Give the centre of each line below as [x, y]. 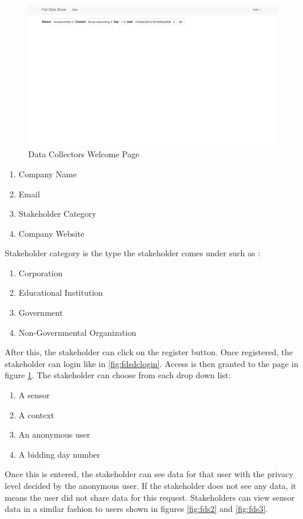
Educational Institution [61, 292]
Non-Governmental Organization [77, 332]
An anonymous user [54, 434]
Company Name [48, 173]
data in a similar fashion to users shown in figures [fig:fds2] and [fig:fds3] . [136, 509]
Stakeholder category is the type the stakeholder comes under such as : [133, 253]
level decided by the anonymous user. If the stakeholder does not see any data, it [151, 486]
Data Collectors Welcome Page [84, 154]
